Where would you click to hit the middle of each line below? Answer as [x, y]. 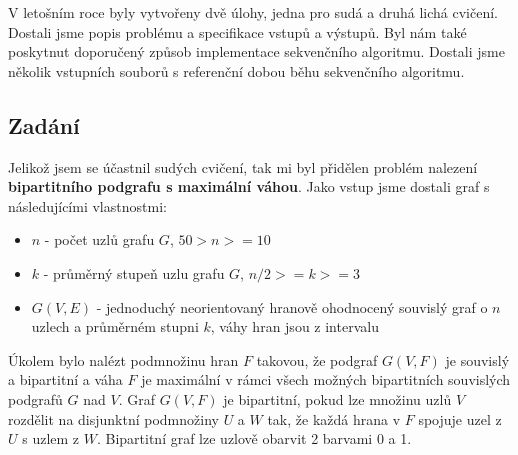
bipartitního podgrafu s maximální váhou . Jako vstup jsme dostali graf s [249, 186]
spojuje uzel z [460, 418]
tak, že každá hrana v [334, 418]
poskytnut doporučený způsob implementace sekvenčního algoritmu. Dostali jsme [256, 51]
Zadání [44, 124]
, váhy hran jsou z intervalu [294, 326]
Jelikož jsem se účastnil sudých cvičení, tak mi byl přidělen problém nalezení [243, 166]
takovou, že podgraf [317, 359]
